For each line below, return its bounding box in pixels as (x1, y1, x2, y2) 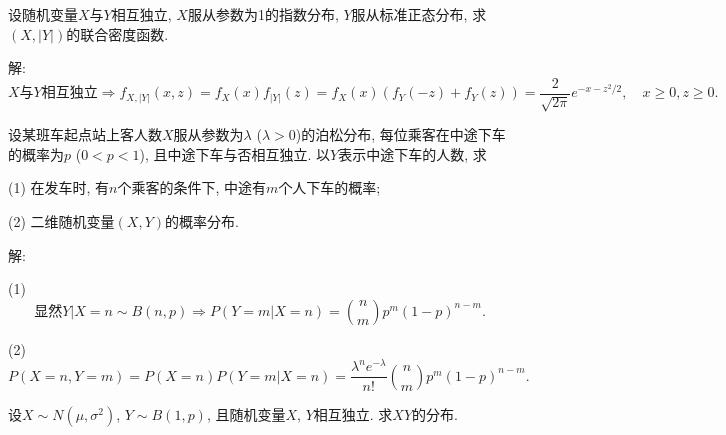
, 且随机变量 (206, 403, 286, 424)
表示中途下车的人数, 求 (338, 143, 487, 164)
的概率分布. (165, 211, 239, 232)
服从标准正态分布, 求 (351, 4, 487, 24)
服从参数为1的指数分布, (187, 4, 339, 24)
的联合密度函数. (66, 23, 169, 44)
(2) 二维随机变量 (8, 211, 115, 232)
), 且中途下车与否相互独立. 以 (139, 143, 331, 164)
